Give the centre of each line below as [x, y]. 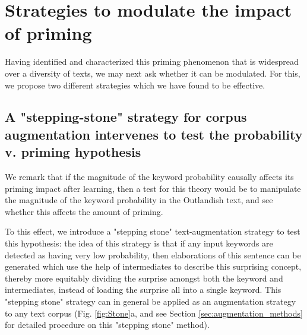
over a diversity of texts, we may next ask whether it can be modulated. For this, [153, 73]
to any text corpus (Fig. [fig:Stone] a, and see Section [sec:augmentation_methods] [154, 313]
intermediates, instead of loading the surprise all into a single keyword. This [143, 290]
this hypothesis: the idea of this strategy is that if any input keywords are [139, 243]
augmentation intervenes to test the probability [154, 134]
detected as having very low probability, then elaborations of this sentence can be [153, 255]
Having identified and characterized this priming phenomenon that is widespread [152, 61]
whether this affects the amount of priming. [84, 211]
